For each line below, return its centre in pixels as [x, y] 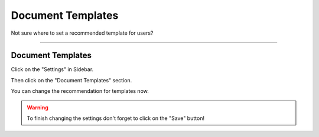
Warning [38, 107]
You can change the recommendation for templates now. [80, 91]
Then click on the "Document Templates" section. [71, 80]
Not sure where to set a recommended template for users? [82, 33]
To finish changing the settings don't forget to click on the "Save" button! [116, 118]
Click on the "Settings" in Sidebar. [52, 69]
